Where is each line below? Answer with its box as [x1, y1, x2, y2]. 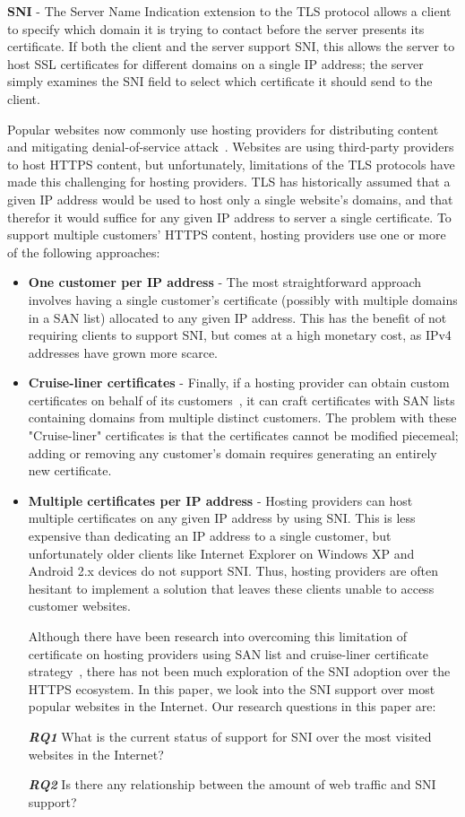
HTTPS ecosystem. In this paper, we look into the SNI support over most [28, 679, 435, 698]
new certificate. [28, 461, 112, 480]
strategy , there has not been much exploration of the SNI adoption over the [28, 662, 451, 681]
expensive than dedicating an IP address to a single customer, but [28, 526, 392, 545]
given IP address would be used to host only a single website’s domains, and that [7, 189, 453, 208]
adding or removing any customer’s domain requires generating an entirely [28, 443, 437, 462]
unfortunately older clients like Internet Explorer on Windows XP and [28, 543, 415, 562]
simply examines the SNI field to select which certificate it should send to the [7, 72, 433, 91]
